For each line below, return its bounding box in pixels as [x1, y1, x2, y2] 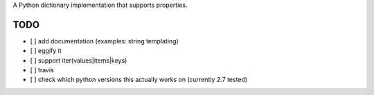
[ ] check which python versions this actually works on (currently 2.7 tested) [30, 76, 248, 84]
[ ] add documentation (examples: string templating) [30, 36, 179, 45]
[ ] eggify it [30, 47, 62, 55]
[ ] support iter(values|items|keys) [30, 56, 127, 65]
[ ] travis [30, 66, 55, 74]
